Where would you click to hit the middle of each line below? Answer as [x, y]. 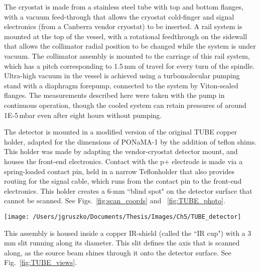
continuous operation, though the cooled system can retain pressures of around [125, 105]
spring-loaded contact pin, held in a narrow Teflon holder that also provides [119, 171]
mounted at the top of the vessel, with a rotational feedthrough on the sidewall [126, 36]
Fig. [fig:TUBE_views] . [40, 262]
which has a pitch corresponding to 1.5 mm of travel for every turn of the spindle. [129, 65]
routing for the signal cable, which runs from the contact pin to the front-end [123, 181]
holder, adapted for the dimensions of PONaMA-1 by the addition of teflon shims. [131, 141]
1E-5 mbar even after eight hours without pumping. [83, 115]
